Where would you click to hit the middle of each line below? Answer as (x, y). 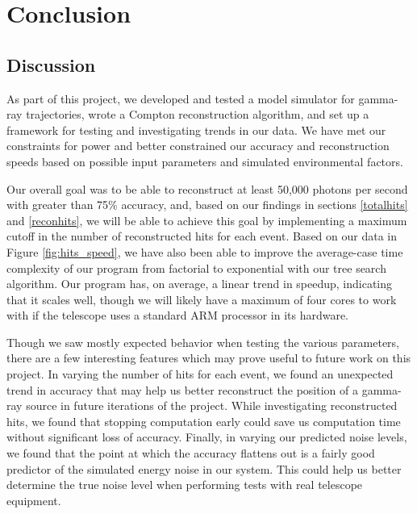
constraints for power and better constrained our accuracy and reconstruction (198, 146)
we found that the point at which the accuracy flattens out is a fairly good (191, 453)
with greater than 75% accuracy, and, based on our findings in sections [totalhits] (207, 205)
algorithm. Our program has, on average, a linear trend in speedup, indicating (200, 284)
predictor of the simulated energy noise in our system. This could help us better (204, 468)
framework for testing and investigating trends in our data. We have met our (196, 130)
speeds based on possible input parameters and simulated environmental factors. (205, 161)
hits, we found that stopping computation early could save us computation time (204, 421)
